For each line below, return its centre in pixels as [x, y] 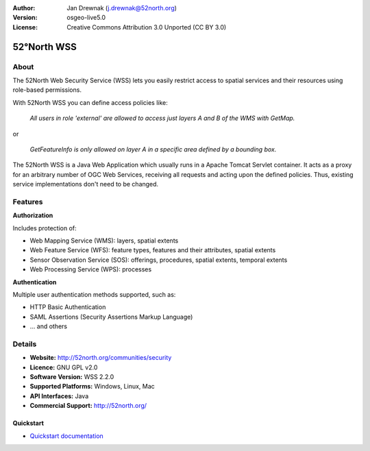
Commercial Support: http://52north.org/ [88, 406]
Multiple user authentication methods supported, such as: [94, 294]
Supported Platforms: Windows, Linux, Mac [92, 387]
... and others [49, 326]
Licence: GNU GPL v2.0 [64, 367]
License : [25, 27]
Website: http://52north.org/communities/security [101, 358]
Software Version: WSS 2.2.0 [72, 377]
